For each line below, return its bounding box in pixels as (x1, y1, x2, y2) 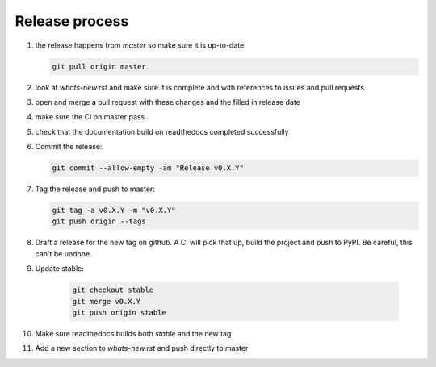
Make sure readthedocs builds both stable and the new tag (35, 328, 232, 338)
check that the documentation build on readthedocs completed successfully (35, 127, 289, 136)
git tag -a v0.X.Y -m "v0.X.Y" (52, 206, 177, 215)
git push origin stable (72, 307, 167, 317)
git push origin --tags (52, 217, 147, 226)
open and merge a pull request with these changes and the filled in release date (35, 97, 300, 106)
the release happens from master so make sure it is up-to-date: (35, 40, 246, 50)
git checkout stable (72, 286, 153, 294)
